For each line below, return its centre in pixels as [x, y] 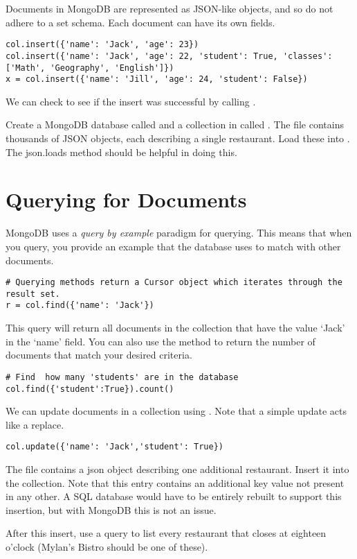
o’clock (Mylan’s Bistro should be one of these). [107, 546]
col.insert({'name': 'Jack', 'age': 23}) [102, 45]
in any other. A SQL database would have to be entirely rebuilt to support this [174, 496]
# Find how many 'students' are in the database [122, 377]
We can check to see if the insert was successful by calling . [131, 101]
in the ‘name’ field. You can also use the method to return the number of [161, 341]
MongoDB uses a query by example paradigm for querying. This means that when [179, 233]
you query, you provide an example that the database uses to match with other [173, 246]
